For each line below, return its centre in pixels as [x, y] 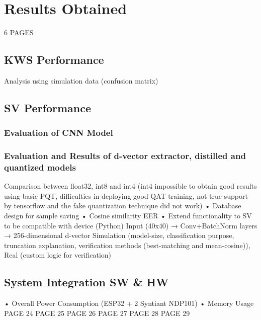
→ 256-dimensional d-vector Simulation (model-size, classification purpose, [119, 235]
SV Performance [48, 107]
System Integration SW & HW [86, 282]
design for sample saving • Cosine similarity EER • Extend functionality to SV [128, 216]
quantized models [40, 167]
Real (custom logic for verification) [58, 255]
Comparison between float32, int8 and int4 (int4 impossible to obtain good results [130, 186]
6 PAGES [19, 32]
